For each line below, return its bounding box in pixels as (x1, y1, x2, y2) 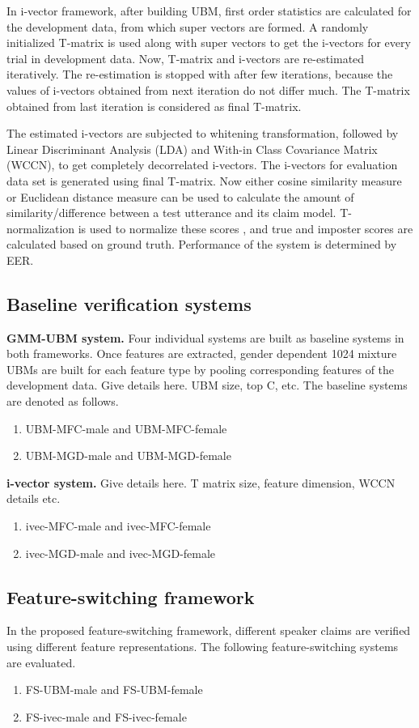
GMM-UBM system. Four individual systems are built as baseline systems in (6, 329, 404, 346)
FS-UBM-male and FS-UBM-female (25, 681, 203, 698)
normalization (6, 219, 75, 236)
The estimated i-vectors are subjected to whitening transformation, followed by (6, 125, 399, 142)
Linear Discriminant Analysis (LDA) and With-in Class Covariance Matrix (6, 140, 378, 157)
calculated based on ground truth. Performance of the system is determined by (6, 236, 397, 253)
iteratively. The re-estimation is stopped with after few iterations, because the (6, 66, 393, 83)
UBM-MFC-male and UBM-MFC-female (25, 419, 227, 436)
